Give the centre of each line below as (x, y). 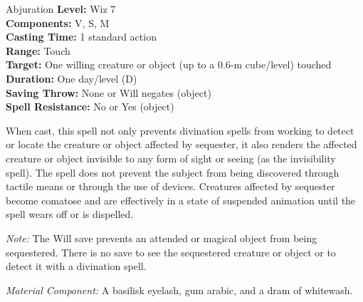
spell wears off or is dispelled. (70, 214)
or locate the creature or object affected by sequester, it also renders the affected (181, 144)
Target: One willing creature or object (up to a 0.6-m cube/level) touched (169, 64)
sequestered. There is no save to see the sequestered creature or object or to (171, 252)
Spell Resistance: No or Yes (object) (90, 106)
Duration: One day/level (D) (72, 78)
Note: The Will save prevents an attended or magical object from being (162, 238)
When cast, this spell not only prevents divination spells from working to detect (180, 130)
